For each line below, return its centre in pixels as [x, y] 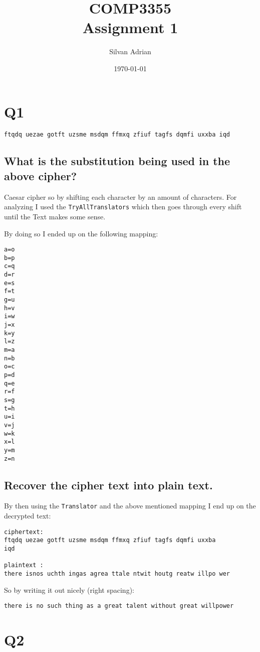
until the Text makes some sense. [55, 216]
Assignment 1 [130, 27]
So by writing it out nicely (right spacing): [69, 590]
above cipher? [41, 175]
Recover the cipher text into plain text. [108, 485]
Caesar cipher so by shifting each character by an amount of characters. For [120, 197]
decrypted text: [28, 516]
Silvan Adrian [130, 51]
